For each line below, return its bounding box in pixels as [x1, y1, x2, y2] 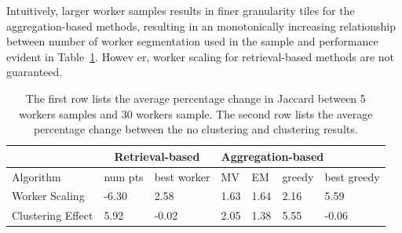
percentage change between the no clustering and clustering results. [33, 121, 358, 137]
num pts [104, 168, 144, 184]
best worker [154, 168, 210, 184]
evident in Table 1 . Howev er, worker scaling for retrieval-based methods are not [6, 48, 394, 64]
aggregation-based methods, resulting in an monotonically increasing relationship [6, 17, 397, 34]
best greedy [324, 168, 380, 184]
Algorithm [12, 168, 61, 184]
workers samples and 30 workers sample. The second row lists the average [19, 105, 373, 122]
